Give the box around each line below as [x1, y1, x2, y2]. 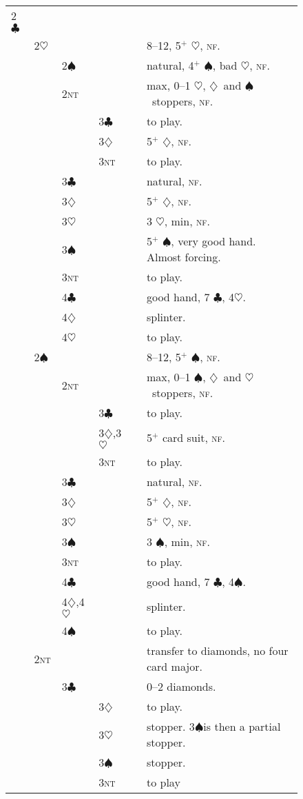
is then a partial [203, 718, 281, 734]
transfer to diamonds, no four [146, 643, 289, 658]
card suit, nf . [162, 429, 226, 445]
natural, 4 [146, 57, 194, 73]
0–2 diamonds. [146, 678, 216, 694]
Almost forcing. [146, 249, 221, 265]
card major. [146, 658, 202, 674]
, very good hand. [171, 233, 256, 249]
